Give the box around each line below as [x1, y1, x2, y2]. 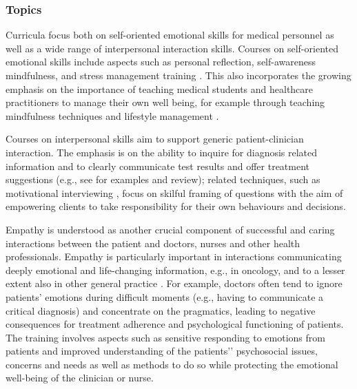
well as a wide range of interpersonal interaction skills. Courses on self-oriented [6, 41, 338, 55]
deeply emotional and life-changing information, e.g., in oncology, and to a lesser [6, 262, 345, 277]
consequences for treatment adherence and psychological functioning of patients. [6, 317, 344, 331]
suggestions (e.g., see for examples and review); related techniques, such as [6, 172, 320, 187]
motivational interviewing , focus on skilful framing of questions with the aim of [6, 185, 343, 200]
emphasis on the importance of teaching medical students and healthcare [6, 81, 314, 96]
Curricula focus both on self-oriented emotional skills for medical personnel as [6, 28, 334, 42]
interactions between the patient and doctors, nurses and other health [6, 235, 300, 250]
